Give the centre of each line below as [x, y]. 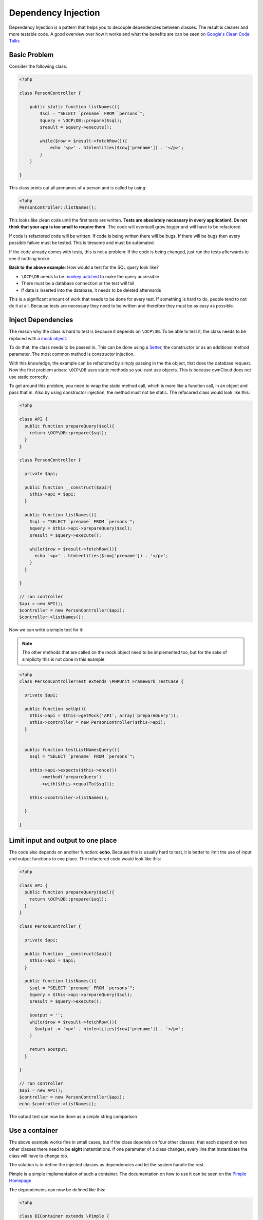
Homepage [20, 1180]
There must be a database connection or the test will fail [78, 284]
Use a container [33, 1130]
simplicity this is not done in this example [63, 659]
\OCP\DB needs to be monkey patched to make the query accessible [90, 276]
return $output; [49, 1049]
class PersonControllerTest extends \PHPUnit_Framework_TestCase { [102, 681]
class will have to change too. [39, 1156]
